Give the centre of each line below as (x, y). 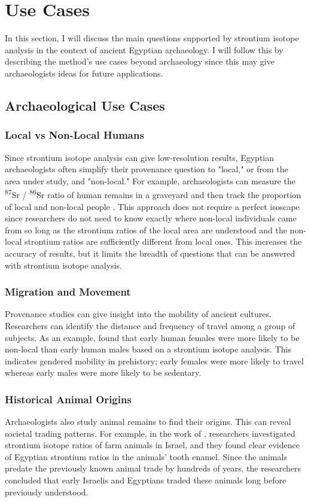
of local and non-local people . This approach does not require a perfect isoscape (152, 206)
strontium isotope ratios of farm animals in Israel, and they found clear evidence (152, 445)
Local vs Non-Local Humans (74, 135)
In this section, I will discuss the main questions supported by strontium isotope (152, 38)
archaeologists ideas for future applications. (84, 73)
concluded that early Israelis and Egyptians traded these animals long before (146, 480)
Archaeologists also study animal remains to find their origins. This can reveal (148, 422)
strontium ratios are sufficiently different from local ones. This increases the (163, 241)
